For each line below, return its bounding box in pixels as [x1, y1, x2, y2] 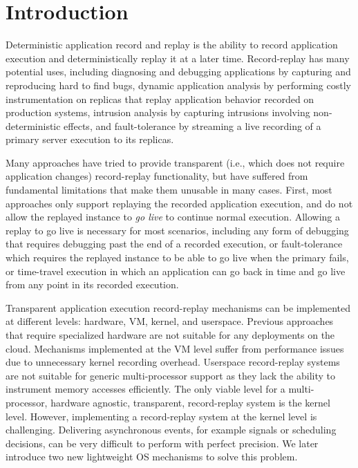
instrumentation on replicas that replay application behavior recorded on [6, 91, 314, 106]
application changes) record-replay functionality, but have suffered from [6, 169, 308, 183]
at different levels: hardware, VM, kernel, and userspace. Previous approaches [6, 314, 334, 328]
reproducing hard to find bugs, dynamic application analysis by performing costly [6, 77, 351, 92]
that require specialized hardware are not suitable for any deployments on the [6, 328, 335, 341]
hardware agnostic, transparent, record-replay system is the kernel [50, 395, 330, 409]
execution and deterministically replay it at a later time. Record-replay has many [6, 50, 350, 65]
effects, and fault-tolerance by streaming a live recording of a [64, 118, 321, 133]
